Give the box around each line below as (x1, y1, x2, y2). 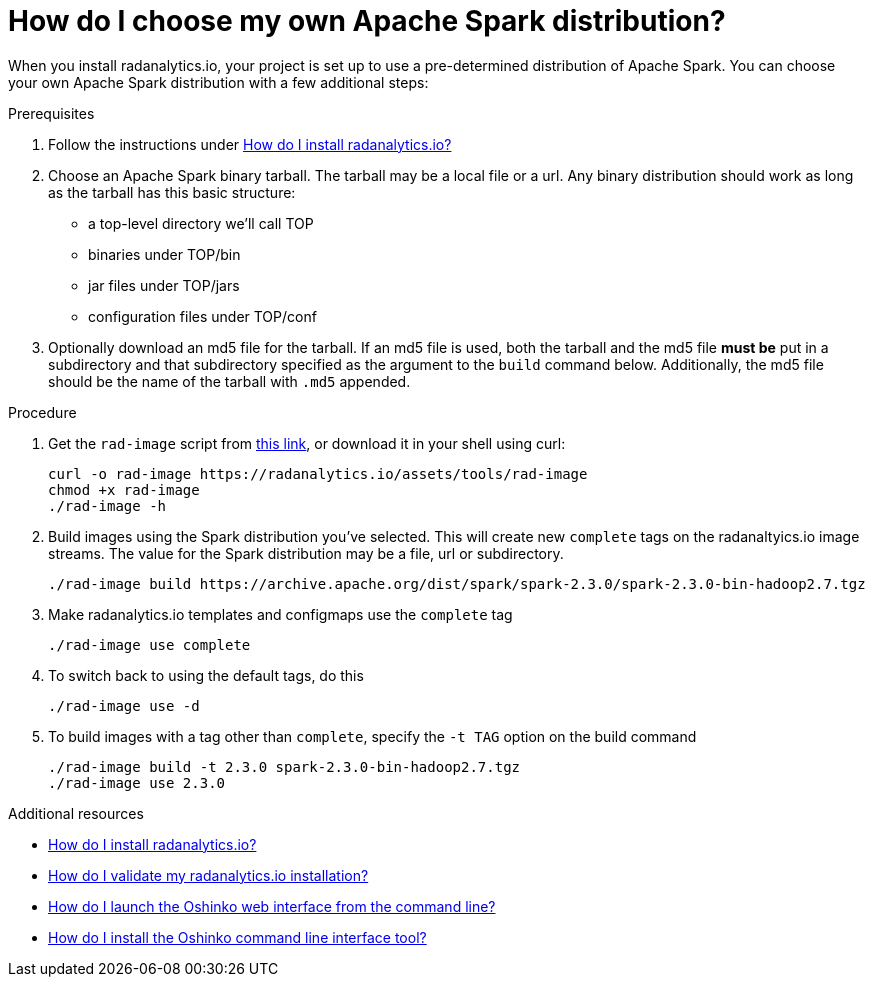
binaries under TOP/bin (88, 245, 241, 263)
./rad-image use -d (48, 697, 200, 714)
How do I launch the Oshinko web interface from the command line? (48, 897, 496, 915)
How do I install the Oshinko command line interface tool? (48, 928, 427, 946)
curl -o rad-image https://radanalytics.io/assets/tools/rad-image (48, 465, 588, 482)
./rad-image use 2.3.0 (48, 774, 226, 791)
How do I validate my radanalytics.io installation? (48, 866, 369, 884)
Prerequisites (8, 104, 95, 122)
